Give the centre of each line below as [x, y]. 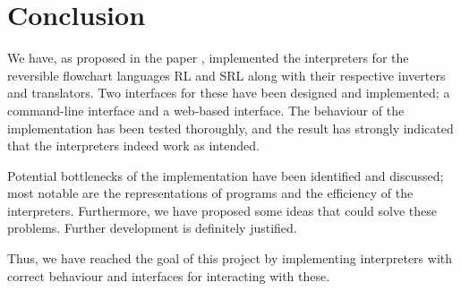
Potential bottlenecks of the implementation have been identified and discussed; [226, 175]
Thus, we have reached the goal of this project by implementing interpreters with [230, 258]
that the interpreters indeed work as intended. [133, 145]
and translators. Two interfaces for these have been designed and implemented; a [229, 93]
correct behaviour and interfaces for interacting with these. [169, 275]
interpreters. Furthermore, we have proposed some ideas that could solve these [222, 210]
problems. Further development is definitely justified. [152, 228]
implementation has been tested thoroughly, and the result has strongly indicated [230, 128]
